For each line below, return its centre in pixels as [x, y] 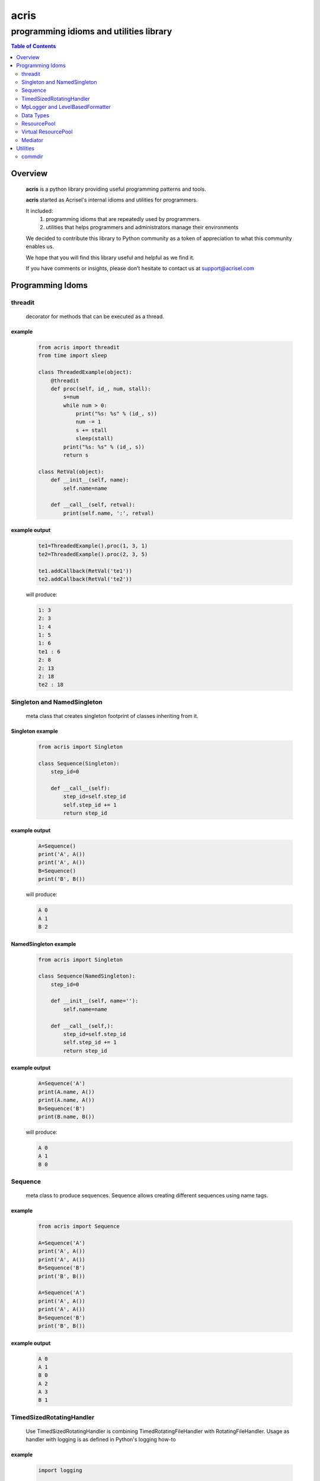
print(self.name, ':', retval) [108, 513]
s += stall [92, 430]
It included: [39, 211]
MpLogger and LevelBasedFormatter [66, 107]
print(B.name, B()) [66, 1116]
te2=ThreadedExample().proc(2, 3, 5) [93, 554]
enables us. [40, 246]
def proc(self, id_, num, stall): [101, 389]
